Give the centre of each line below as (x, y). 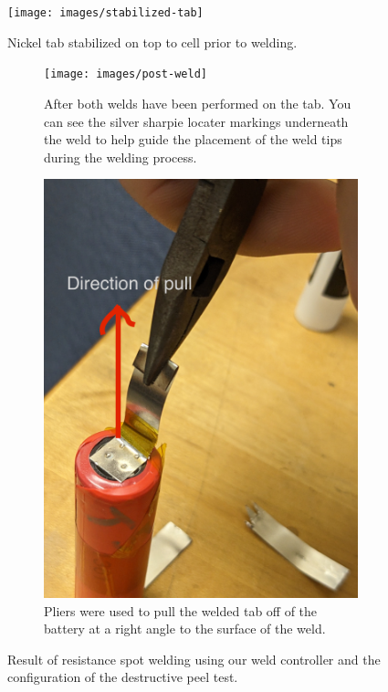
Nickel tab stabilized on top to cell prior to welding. (152, 42)
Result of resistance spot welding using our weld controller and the (194, 659)
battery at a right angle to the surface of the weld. (185, 629)
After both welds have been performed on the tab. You (198, 103)
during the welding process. (121, 157)
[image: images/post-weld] (126, 74)
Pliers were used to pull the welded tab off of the (181, 610)
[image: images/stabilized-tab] (105, 13)
